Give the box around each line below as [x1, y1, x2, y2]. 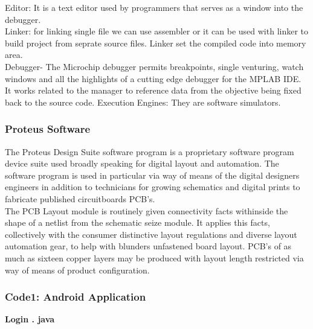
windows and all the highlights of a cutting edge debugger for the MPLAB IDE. [5, 72, 302, 85]
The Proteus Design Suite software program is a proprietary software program [5, 145, 294, 158]
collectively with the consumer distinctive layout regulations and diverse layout [5, 228, 297, 240]
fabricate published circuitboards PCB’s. [5, 192, 155, 205]
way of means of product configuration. [5, 263, 150, 276]
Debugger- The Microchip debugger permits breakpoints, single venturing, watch [5, 60, 304, 72]
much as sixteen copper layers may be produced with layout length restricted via [5, 251, 304, 264]
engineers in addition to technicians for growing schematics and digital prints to [5, 180, 300, 193]
